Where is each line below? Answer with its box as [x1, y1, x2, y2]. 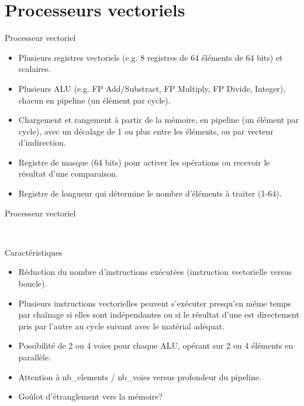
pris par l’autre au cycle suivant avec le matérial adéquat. [18, 319, 225, 332]
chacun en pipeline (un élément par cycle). [18, 94, 171, 106]
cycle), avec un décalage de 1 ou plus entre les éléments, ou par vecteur [18, 125, 274, 137]
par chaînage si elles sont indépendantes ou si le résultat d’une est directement [18, 308, 299, 321]
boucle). [18, 277, 47, 290]
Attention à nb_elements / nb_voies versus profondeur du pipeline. [18, 370, 261, 383]
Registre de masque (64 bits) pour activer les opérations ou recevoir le [18, 156, 270, 168]
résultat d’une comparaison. [18, 167, 118, 180]
